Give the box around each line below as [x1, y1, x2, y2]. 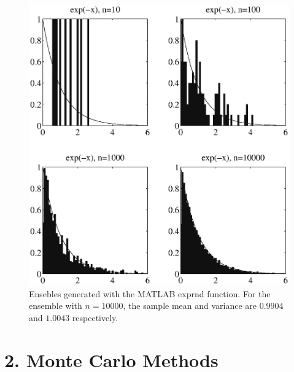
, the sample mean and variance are [123, 299, 257, 312]
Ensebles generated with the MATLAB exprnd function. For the [29, 287, 271, 300]
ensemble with [29, 299, 82, 312]
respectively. [72, 311, 118, 324]
